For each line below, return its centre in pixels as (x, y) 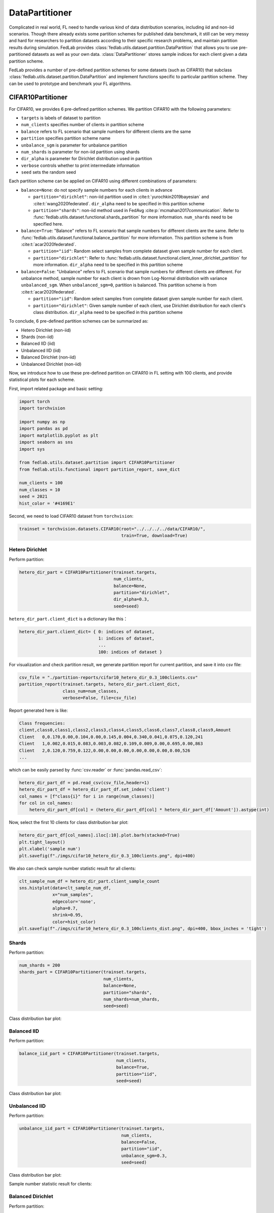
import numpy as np (42, 422)
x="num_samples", (73, 895)
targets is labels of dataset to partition (61, 118)
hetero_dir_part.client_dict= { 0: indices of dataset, (87, 631)
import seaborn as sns (46, 442)
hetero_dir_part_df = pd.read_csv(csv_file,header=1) (84, 783)
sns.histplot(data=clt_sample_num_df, (65, 888)
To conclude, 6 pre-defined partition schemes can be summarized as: (79, 321)
